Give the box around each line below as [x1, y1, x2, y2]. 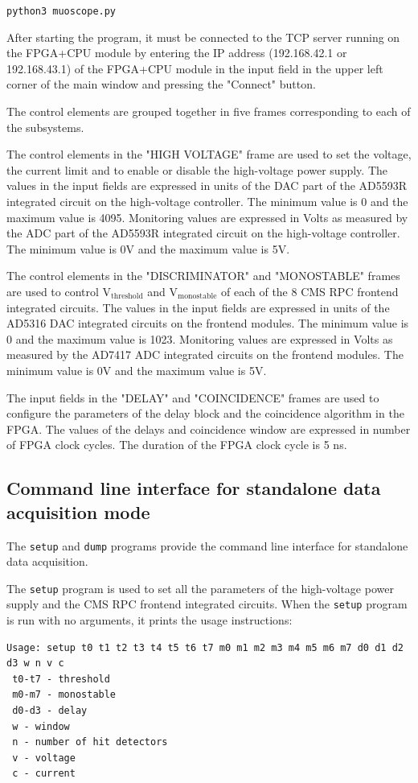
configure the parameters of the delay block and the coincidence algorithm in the [6, 405, 404, 422]
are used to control [6, 282, 99, 299]
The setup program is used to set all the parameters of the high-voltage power [6, 579, 394, 596]
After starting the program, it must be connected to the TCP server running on [6, 28, 400, 45]
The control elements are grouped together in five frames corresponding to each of [6, 103, 411, 120]
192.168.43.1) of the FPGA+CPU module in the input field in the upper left [6, 60, 383, 76]
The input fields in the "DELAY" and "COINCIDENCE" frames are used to [6, 389, 379, 406]
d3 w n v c [6, 657, 64, 670]
